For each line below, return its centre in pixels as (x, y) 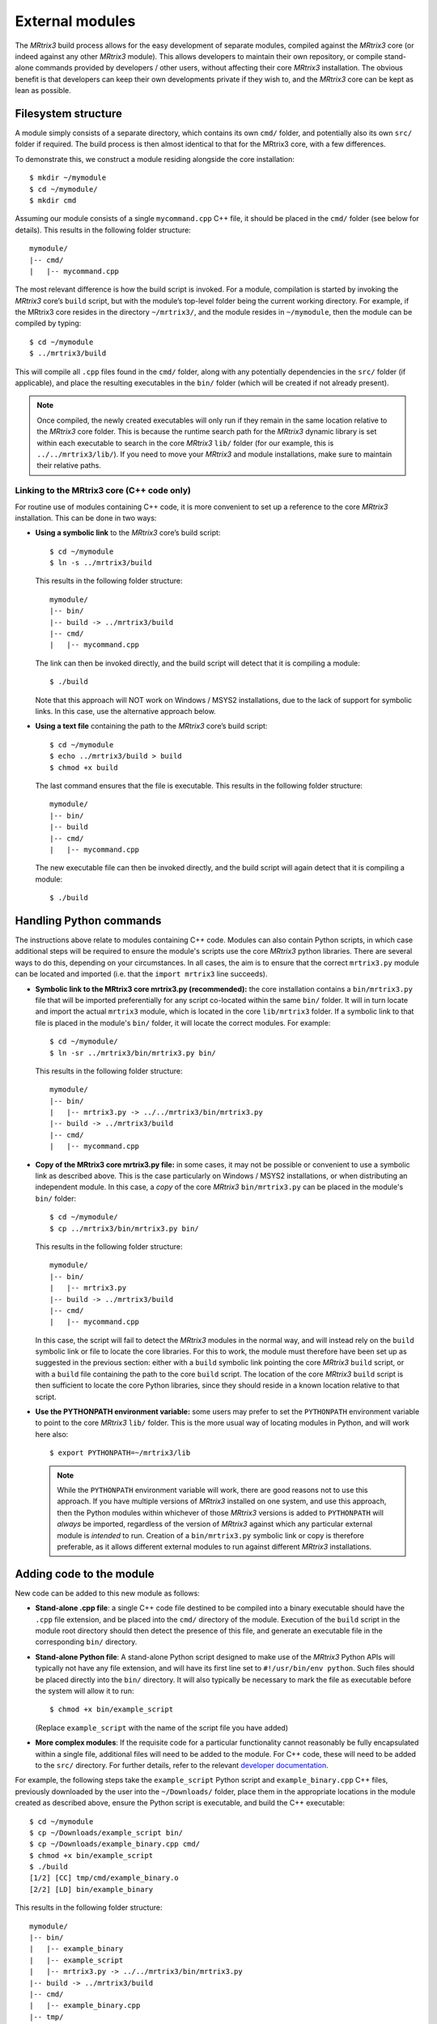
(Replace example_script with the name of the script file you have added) (162, 1728)
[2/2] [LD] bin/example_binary (91, 1889)
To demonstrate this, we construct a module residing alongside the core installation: (155, 159)
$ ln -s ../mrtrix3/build (101, 563)
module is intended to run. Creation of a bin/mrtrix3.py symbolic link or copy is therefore (210, 1535)
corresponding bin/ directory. (86, 1642)
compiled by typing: (48, 323)
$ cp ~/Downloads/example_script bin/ (106, 1833)
